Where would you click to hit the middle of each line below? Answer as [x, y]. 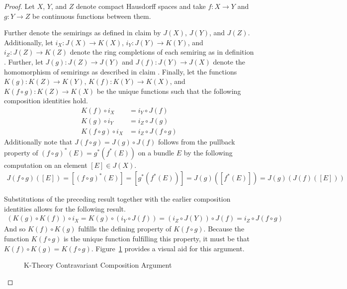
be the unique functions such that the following [169, 91]
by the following [208, 152]
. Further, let [24, 61]
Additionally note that [38, 142]
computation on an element [46, 165]
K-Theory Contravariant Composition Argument [98, 265]
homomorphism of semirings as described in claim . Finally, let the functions [121, 71]
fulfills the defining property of [125, 229]
